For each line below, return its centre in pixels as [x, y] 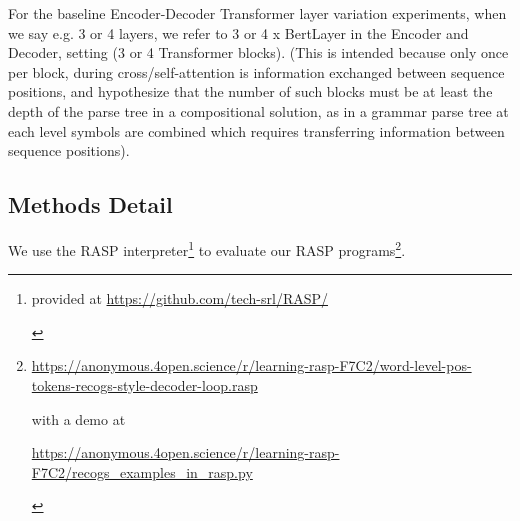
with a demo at [78, 418]
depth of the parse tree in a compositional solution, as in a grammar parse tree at [258, 110]
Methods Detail [90, 204]
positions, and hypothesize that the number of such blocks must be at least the [250, 91]
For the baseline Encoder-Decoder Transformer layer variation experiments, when [257, 13]
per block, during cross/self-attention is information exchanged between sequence [256, 71]
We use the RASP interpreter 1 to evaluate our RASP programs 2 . [207, 248]
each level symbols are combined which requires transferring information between [256, 130]
